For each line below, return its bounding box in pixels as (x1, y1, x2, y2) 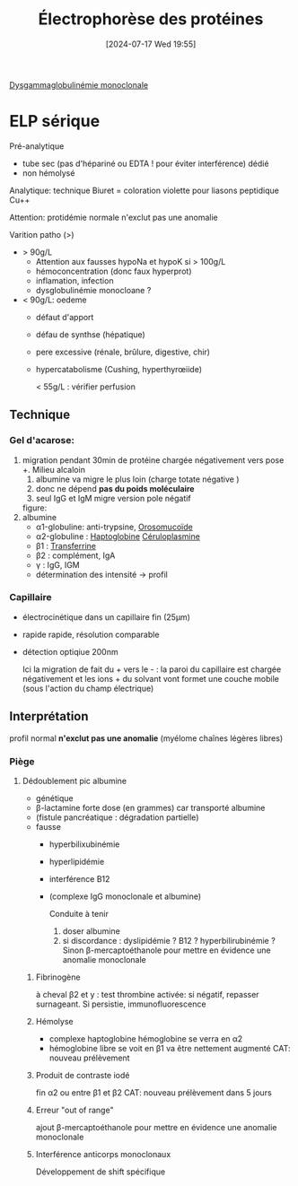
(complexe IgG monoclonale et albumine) (48, 891, 202, 902)
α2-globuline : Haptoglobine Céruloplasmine (35, 530, 200, 542)
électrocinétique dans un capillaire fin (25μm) (22, 611, 191, 623)
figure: (22, 502, 48, 513)
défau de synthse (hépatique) (35, 328, 145, 340)
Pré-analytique (9, 140, 65, 152)
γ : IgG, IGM (35, 559, 80, 570)
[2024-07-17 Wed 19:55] (105, 39, 197, 49)
